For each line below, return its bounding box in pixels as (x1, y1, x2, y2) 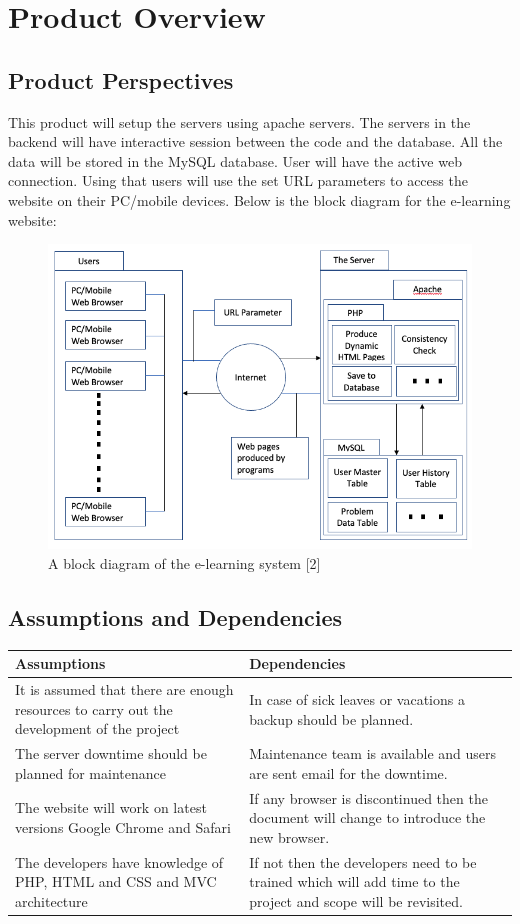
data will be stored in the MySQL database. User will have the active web (8, 150, 462, 171)
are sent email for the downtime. (249, 762, 448, 783)
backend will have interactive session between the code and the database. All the (8, 131, 503, 152)
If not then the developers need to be (249, 851, 477, 872)
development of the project (15, 718, 180, 739)
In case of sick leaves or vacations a (249, 688, 465, 709)
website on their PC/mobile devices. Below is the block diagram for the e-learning (8, 189, 511, 210)
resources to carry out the (15, 698, 173, 719)
